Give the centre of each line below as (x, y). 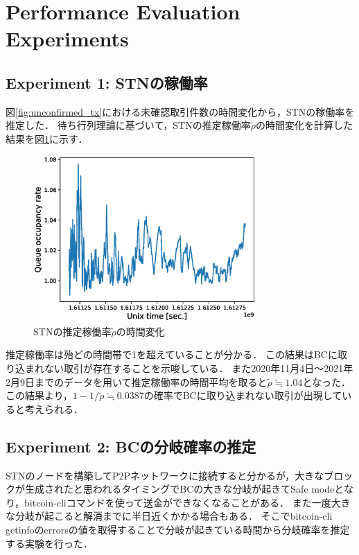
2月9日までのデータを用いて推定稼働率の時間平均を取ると (137, 381)
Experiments (67, 38)
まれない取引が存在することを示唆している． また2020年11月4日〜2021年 (189, 368)
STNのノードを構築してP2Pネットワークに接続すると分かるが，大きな (165, 475)
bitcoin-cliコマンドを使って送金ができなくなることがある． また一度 (178, 502)
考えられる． (54, 408)
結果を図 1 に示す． (47, 138)
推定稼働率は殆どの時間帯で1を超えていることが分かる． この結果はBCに (172, 354)
